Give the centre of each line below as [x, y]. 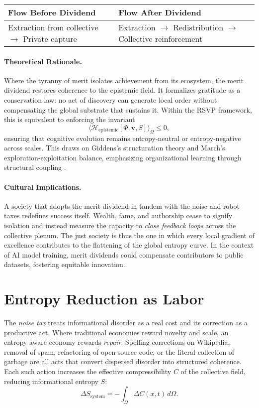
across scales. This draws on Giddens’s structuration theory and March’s [115, 148]
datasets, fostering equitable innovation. [65, 264]
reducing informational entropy [51, 381]
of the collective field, [213, 371]
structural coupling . [35, 167]
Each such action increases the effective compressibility [88, 371]
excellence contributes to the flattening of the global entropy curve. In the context [129, 245]
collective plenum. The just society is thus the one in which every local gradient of [129, 235]
